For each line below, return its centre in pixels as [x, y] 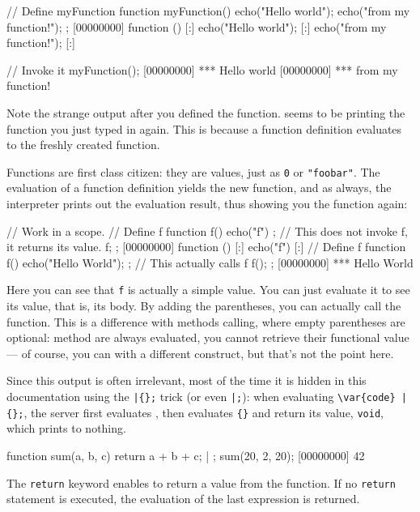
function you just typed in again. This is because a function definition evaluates [204, 128]
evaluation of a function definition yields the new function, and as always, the [199, 188]
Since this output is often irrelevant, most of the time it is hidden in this [187, 380]
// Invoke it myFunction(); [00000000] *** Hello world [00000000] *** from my [202, 69]
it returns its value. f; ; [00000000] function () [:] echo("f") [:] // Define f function [206, 247]
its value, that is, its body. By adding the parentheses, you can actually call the [204, 306]
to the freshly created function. [83, 145]
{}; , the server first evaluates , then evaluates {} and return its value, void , [195, 412]
